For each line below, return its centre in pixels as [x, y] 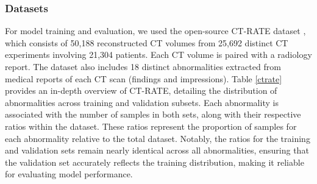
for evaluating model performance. [69, 174]
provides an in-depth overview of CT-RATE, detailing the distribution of [141, 90]
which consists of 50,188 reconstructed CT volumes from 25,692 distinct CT [147, 42]
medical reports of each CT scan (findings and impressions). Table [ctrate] [144, 78]
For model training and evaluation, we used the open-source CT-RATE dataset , [155, 31]
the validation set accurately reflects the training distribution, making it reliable [155, 162]
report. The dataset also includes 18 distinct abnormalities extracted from [143, 66]
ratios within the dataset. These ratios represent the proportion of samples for [151, 126]
